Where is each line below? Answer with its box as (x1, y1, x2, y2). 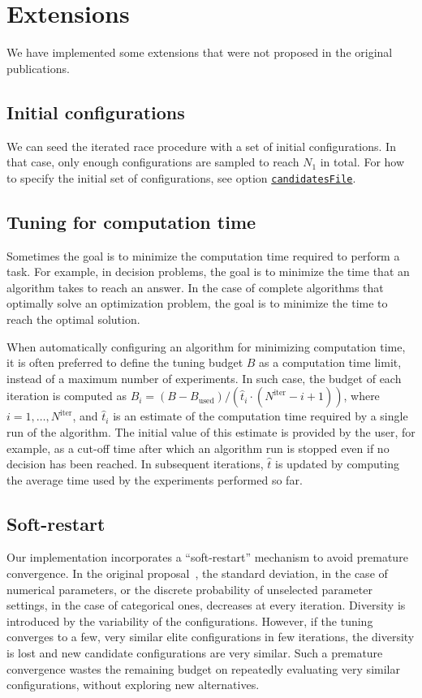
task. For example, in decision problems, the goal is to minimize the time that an (6, 263, 410, 280)
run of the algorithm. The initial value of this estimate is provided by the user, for (6, 423, 416, 440)
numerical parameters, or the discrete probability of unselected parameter (6, 580, 372, 597)
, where (343, 387, 380, 404)
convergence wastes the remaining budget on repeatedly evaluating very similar (6, 660, 400, 677)
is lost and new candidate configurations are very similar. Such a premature (6, 644, 383, 661)
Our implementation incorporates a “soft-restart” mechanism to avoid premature (6, 549, 408, 566)
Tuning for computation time (6, 209, 256, 234)
